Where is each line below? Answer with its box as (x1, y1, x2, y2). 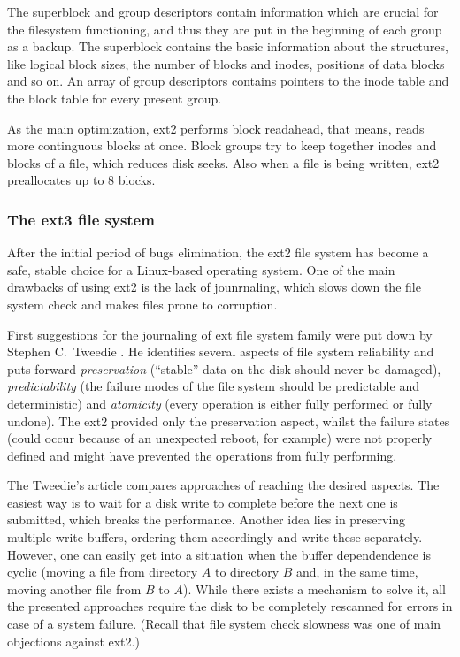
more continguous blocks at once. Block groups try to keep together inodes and (7, 136, 437, 155)
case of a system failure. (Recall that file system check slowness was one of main (7, 615, 441, 633)
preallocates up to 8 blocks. (7, 171, 156, 189)
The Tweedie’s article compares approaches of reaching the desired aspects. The (7, 476, 440, 494)
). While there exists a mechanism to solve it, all (182, 579, 446, 598)
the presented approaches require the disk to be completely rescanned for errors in (7, 597, 453, 615)
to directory (214, 562, 280, 581)
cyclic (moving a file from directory (7, 562, 198, 581)
